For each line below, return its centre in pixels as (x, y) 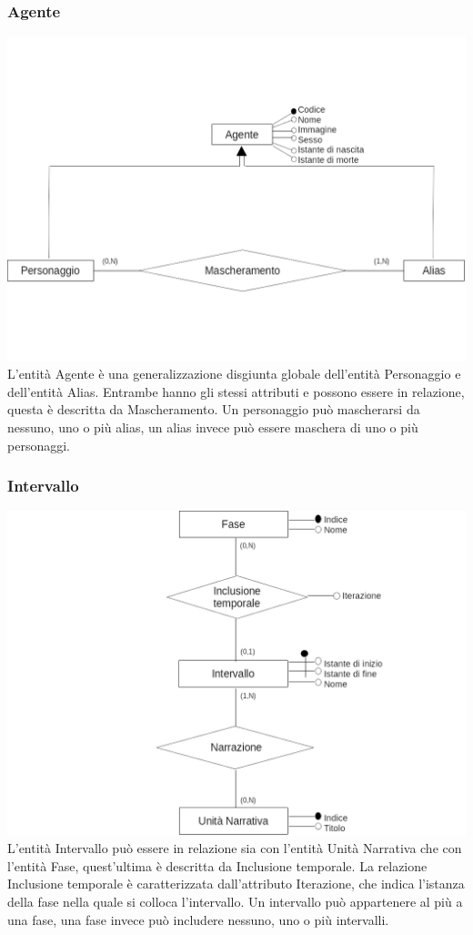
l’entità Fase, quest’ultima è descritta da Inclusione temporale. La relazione (217, 865)
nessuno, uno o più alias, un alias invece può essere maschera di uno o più (213, 427)
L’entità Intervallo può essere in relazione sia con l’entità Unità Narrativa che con (235, 848)
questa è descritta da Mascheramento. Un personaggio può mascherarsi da (214, 409)
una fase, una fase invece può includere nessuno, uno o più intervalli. (198, 919)
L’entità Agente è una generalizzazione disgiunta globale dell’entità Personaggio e (234, 374)
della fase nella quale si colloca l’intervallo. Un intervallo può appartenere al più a (235, 902)
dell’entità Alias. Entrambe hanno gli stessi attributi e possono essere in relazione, (236, 391)
